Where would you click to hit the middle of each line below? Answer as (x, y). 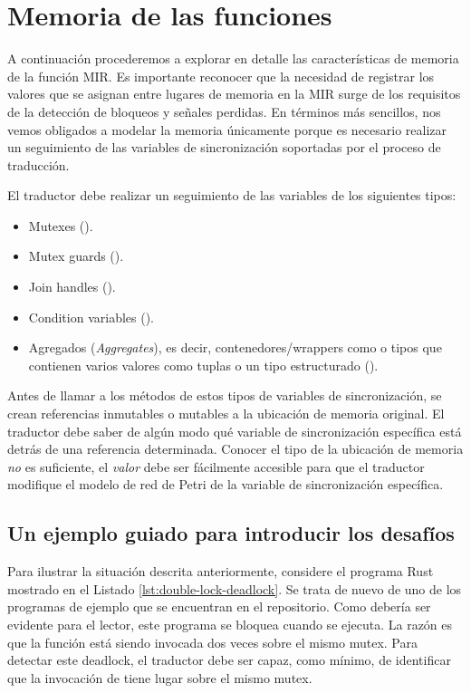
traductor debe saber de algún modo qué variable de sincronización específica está (235, 431)
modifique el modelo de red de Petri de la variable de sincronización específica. (226, 484)
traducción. (38, 164)
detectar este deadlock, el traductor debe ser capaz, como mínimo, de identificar (229, 660)
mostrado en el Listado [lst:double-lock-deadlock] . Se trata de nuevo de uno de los (235, 588)
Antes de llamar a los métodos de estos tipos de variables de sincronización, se (225, 395)
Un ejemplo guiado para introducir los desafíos (231, 533)
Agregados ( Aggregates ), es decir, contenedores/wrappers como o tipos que (235, 347)
